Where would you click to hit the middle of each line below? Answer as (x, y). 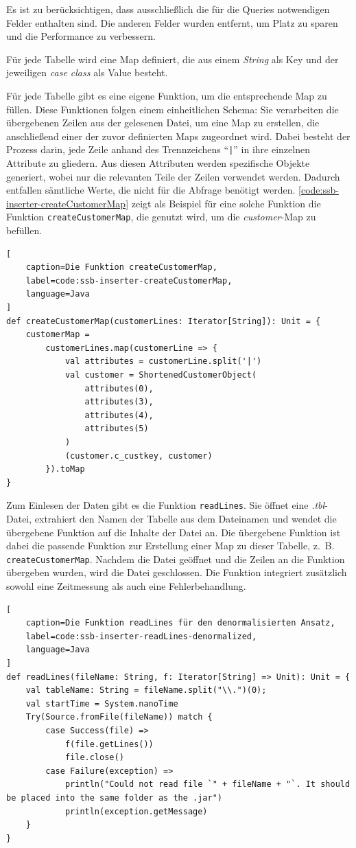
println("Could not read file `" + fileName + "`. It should (207, 784)
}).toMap (65, 469)
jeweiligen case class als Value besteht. (87, 72)
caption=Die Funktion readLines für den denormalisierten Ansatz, (180, 623)
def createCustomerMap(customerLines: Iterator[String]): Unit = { (164, 321)
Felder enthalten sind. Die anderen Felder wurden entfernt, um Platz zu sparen (172, 22)
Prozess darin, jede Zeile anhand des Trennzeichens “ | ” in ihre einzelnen (158, 149)
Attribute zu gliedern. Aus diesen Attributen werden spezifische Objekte (158, 163)
